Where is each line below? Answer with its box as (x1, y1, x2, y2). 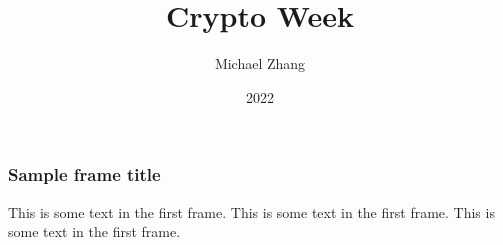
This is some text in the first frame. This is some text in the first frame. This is (8, 201, 495, 222)
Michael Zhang (214, 53, 306, 74)
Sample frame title (8, 162, 161, 187)
